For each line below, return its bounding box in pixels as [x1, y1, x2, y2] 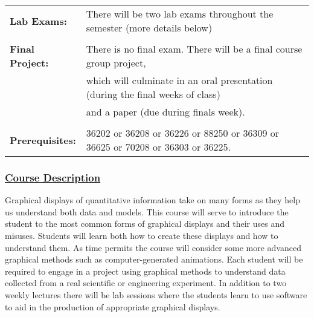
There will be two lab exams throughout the [86, 7, 274, 21]
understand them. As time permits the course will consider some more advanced [5, 241, 301, 253]
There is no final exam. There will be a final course [86, 42, 303, 56]
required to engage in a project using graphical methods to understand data [5, 264, 286, 277]
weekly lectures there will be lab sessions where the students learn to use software [5, 288, 307, 301]
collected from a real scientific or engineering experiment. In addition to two [5, 276, 287, 289]
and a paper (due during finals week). [86, 105, 245, 119]
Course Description [5, 169, 101, 185]
